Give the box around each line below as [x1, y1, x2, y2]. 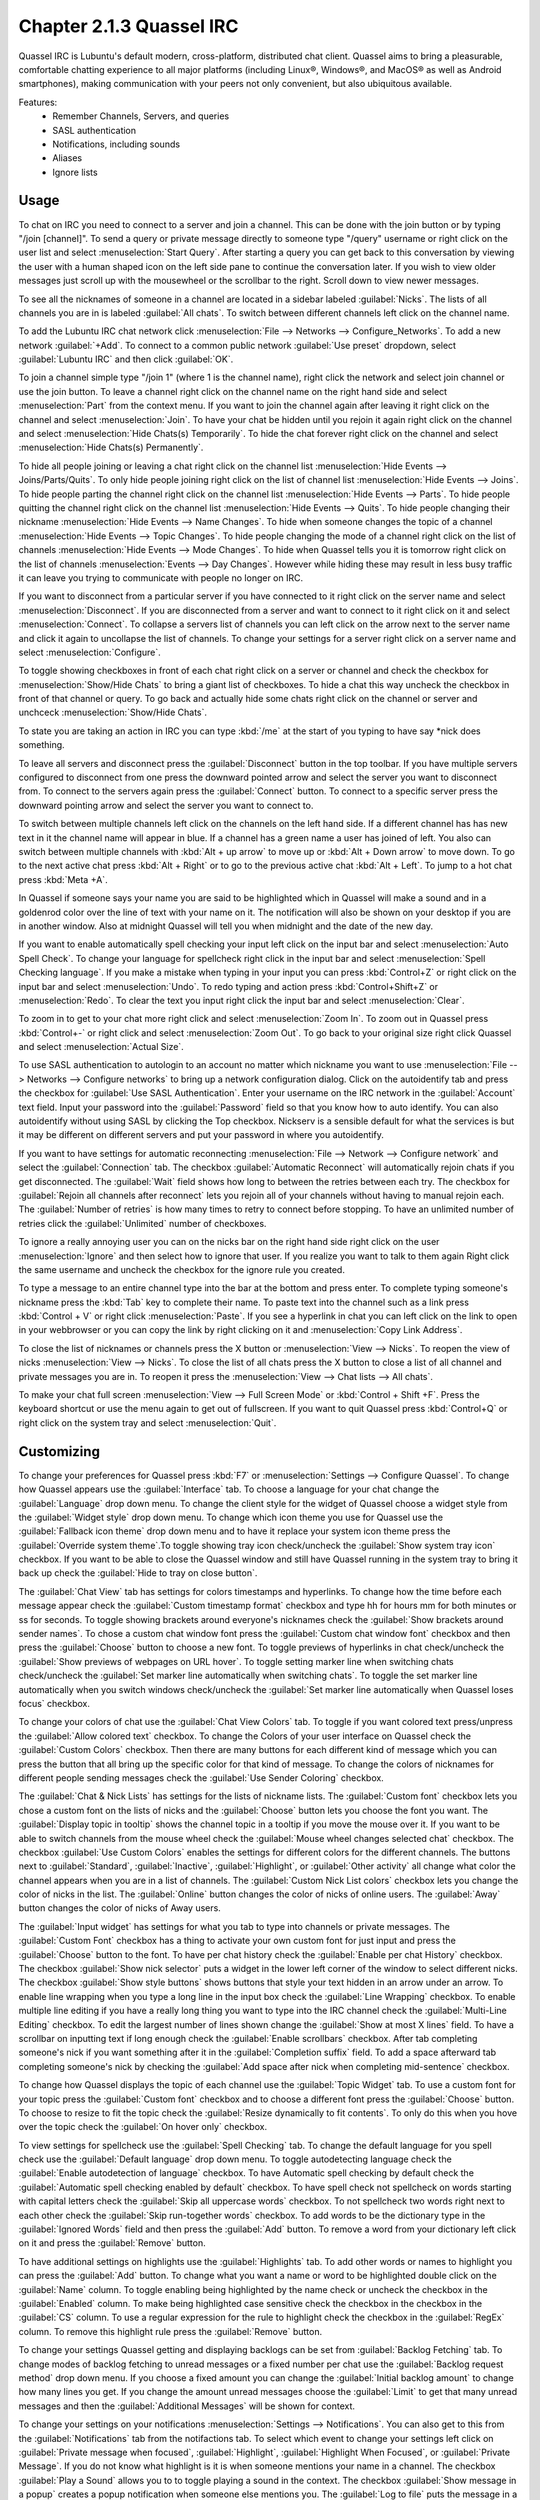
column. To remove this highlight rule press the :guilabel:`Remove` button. [18, 2325, 323, 2337]
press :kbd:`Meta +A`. [18, 873, 109, 885]
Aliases [52, 152, 83, 164]
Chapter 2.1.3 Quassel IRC [18, 15, 239, 37]
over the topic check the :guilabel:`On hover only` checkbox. [18, 2121, 268, 2133]
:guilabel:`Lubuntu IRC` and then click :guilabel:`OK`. [18, 353, 234, 365]
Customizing [18, 1443, 100, 1460]
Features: [18, 96, 58, 108]
